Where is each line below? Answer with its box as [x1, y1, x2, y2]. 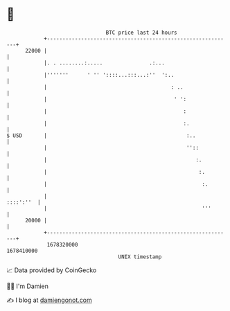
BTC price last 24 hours [105, 29, 177, 36]
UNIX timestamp [118, 253, 162, 260]
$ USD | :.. [6, 132, 196, 139]
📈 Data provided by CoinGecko [6, 266, 97, 274]
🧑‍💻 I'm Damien [6, 282, 49, 290]
